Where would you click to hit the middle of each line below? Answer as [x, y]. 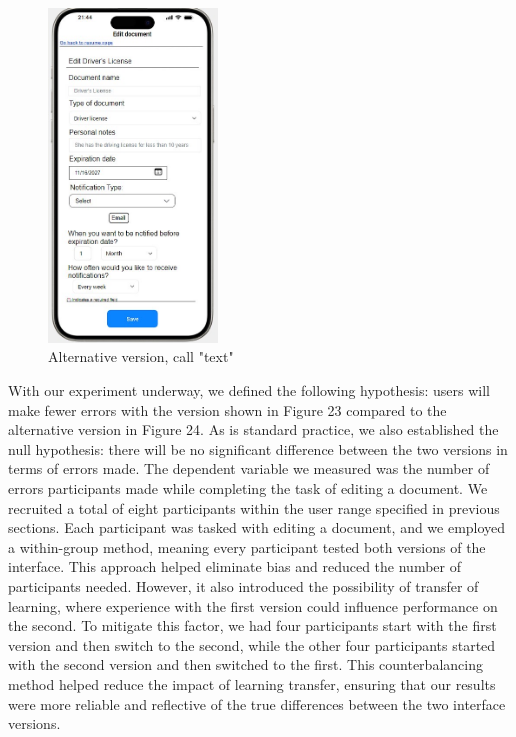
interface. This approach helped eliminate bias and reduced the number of [234, 566]
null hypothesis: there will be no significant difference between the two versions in [258, 448]
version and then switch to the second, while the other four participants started [252, 644]
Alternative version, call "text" [141, 356]
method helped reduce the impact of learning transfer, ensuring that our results [252, 683]
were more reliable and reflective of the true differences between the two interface [257, 703]
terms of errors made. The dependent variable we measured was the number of [249, 468]
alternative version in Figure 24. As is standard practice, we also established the [253, 429]
